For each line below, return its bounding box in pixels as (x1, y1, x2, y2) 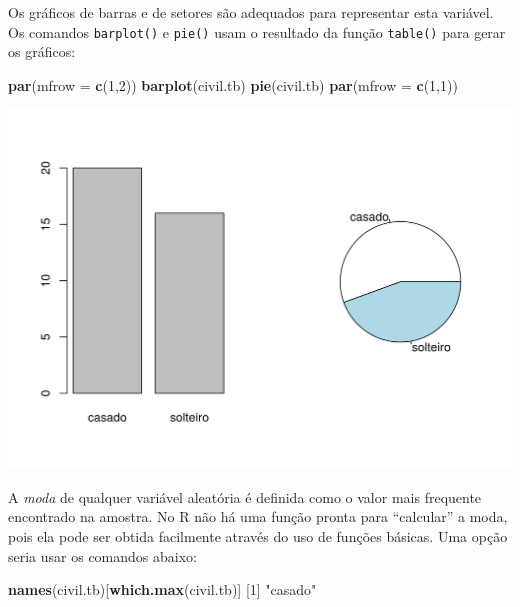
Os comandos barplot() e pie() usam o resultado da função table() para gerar (8, 21, 506, 42)
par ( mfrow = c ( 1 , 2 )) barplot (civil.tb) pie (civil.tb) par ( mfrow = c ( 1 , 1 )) (8, 74, 458, 95)
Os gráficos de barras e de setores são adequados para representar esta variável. (8, 2, 494, 22)
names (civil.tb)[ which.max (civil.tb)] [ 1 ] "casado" (8, 579, 317, 600)
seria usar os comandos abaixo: (8, 545, 197, 566)
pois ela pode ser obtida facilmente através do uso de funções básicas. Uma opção (8, 526, 508, 546)
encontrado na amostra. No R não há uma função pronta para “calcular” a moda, (8, 506, 508, 527)
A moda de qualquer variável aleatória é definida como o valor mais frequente (8, 486, 482, 507)
